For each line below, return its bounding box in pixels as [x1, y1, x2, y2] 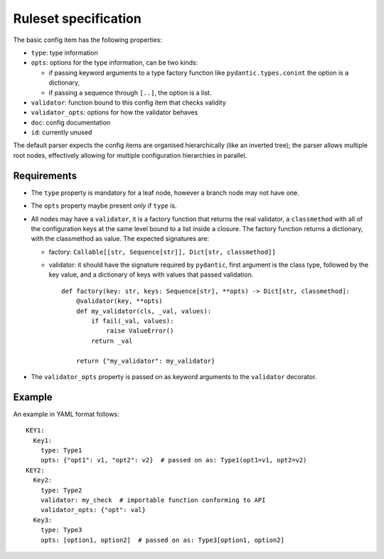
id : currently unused [31, 128, 92, 137]
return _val [91, 336, 133, 345]
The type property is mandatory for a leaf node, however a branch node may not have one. [31, 188, 300, 197]
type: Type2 [40, 486, 82, 494]
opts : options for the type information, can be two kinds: [31, 58, 198, 67]
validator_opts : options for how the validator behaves [31, 108, 198, 117]
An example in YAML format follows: [13, 410, 120, 418]
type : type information [31, 48, 99, 57]
